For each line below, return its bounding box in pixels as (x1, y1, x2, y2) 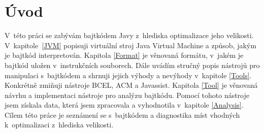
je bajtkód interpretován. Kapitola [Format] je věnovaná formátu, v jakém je (5, 50, 244, 60)
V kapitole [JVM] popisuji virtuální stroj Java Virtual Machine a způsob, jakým (5, 40, 256, 50)
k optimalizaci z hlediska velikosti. (5, 119, 114, 130)
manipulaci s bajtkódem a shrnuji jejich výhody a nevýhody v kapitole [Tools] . (5, 70, 252, 80)
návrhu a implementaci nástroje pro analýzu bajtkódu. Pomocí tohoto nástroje (5, 89, 250, 100)
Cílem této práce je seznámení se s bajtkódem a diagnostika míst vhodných (5, 109, 240, 120)
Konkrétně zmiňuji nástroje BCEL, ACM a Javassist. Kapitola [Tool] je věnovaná (5, 80, 258, 90)
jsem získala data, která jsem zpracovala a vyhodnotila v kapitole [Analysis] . (5, 99, 244, 110)
